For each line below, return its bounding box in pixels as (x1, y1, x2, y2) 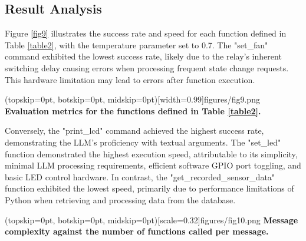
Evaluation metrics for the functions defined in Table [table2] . (5, 104, 261, 117)
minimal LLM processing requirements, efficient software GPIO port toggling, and (5, 159, 301, 171)
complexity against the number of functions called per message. (5, 225, 269, 237)
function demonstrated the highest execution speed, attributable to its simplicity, (5, 147, 298, 160)
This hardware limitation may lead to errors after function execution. (5, 73, 255, 85)
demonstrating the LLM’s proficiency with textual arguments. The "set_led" (5, 136, 281, 148)
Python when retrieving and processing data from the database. (5, 193, 236, 206)
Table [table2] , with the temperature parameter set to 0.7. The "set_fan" (5, 38, 268, 51)
